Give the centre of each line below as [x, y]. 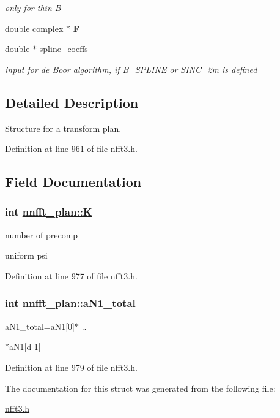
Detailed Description [72, 102]
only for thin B [33, 7]
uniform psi [26, 255]
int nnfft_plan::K [49, 212]
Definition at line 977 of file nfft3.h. [71, 275]
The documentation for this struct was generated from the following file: [140, 388]
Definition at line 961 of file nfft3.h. [71, 149]
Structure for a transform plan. [63, 128]
